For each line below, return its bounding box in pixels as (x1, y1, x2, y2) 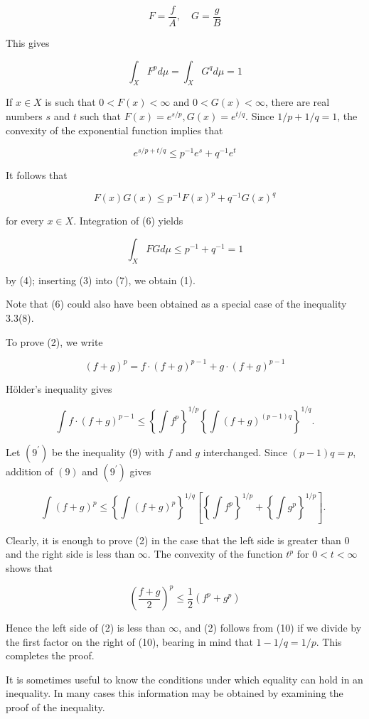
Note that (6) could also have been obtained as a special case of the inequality (6, 296, 347, 311)
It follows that (6, 168, 68, 183)
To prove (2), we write (6, 334, 103, 349)
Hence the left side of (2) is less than (6, 620, 166, 635)
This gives (6, 36, 50, 50)
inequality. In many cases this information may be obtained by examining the (6, 686, 343, 701)
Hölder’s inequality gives (6, 381, 112, 396)
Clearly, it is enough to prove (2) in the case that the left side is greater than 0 (6, 532, 350, 547)
